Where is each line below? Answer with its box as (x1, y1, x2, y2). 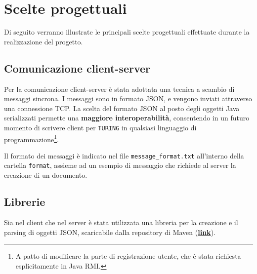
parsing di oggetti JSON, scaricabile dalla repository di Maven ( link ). (4, 227, 215, 237)
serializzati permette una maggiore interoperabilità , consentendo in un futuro (4, 113, 250, 123)
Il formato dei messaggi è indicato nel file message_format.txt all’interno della (4, 150, 244, 160)
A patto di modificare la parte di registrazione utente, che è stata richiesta (15, 251, 241, 261)
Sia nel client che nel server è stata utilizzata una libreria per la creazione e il (4, 217, 238, 227)
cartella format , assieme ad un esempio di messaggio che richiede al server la (4, 160, 236, 170)
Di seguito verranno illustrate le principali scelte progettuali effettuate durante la (4, 27, 250, 37)
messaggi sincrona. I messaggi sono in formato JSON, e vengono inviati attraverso (4, 93, 252, 104)
